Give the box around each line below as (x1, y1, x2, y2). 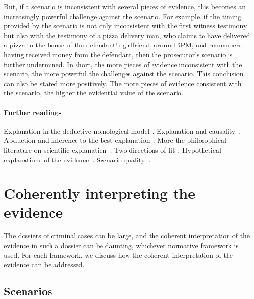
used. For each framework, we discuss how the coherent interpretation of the (4, 250, 233, 260)
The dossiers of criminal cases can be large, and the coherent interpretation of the (4, 230, 250, 241)
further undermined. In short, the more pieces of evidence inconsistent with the (4, 59, 242, 69)
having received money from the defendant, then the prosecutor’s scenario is (4, 49, 233, 59)
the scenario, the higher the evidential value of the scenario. (4, 88, 183, 98)
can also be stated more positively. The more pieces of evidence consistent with (4, 78, 242, 88)
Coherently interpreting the (4, 183, 195, 203)
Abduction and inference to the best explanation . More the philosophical (4, 135, 226, 145)
